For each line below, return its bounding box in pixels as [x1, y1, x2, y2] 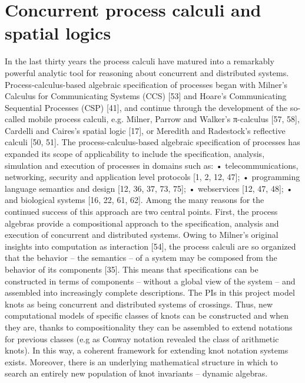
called [5, 113, 25, 125]
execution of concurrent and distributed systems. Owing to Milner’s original [5, 228, 279, 241]
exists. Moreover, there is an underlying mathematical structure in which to [5, 355, 278, 368]
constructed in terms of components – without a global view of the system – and [5, 274, 296, 287]
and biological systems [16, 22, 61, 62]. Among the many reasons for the [5, 194, 264, 206]
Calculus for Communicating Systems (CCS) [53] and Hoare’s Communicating [5, 90, 287, 102]
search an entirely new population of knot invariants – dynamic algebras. [5, 367, 268, 379]
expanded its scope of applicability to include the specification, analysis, [5, 148, 265, 160]
